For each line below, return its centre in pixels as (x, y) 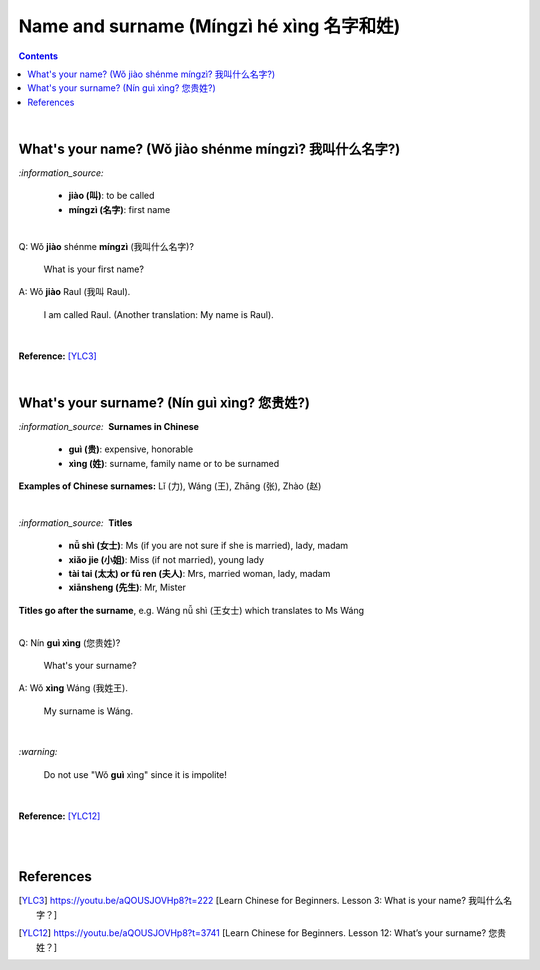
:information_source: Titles (75, 522)
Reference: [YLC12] (59, 816)
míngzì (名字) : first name (119, 209)
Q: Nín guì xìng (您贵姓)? (69, 642)
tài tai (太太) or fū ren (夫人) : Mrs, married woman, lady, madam (199, 573)
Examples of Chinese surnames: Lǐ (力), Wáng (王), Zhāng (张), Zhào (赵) (170, 486)
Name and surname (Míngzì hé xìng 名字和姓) (209, 26)
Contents (38, 56)
